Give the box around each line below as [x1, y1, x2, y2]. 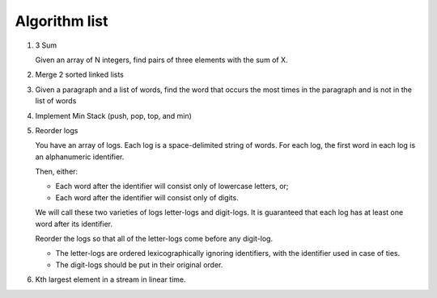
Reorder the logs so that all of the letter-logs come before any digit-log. [35, 234, 274, 244]
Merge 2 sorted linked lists [35, 69, 125, 80]
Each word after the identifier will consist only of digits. [55, 192, 239, 202]
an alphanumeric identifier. [35, 152, 125, 162]
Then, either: [35, 166, 78, 177]
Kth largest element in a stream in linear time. [35, 275, 186, 284]
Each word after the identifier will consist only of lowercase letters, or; [55, 182, 289, 191]
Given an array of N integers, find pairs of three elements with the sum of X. [35, 55, 288, 65]
